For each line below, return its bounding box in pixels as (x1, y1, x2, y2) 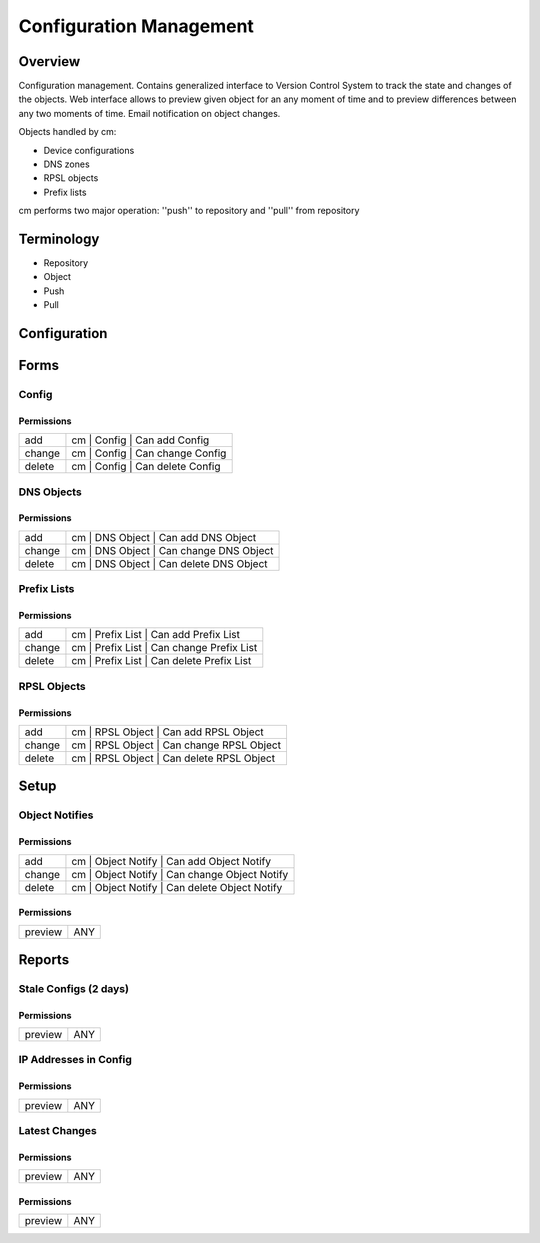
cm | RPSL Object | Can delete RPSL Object (71, 751, 275, 765)
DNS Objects (18, 485, 82, 499)
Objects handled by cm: (18, 126, 117, 138)
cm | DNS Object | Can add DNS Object (71, 530, 257, 544)
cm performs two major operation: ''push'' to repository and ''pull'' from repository (18, 205, 360, 217)
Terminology (18, 231, 100, 247)
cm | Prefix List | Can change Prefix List (71, 641, 258, 655)
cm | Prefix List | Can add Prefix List (71, 628, 240, 642)
